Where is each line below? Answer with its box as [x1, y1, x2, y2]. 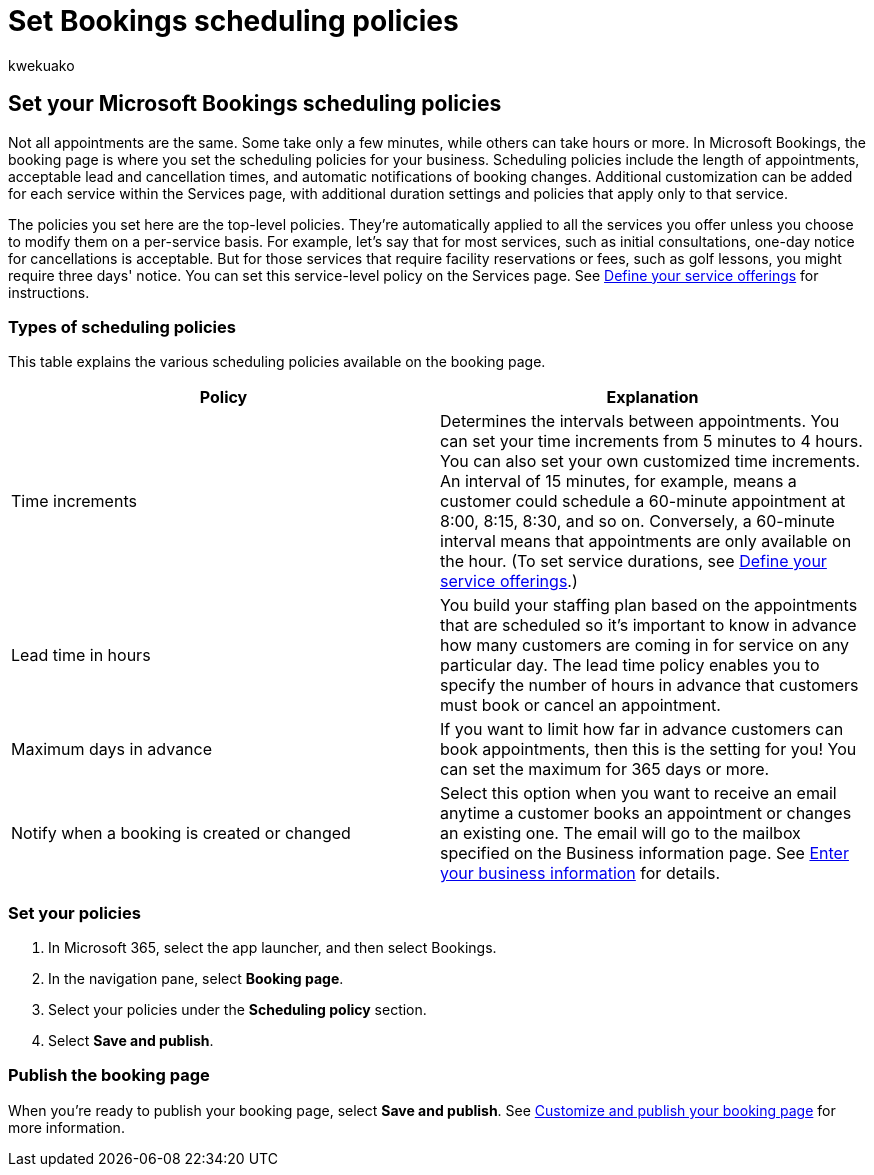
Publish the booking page [8, 1065, 210, 1086]
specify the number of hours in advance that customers [440, 675, 859, 696]
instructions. [8, 283, 90, 301]
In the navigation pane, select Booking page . [48, 970, 344, 988]
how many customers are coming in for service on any [440, 635, 850, 656]
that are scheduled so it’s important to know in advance [440, 615, 857, 636]
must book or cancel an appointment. [440, 695, 721, 716]
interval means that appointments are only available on [440, 531, 852, 552]
